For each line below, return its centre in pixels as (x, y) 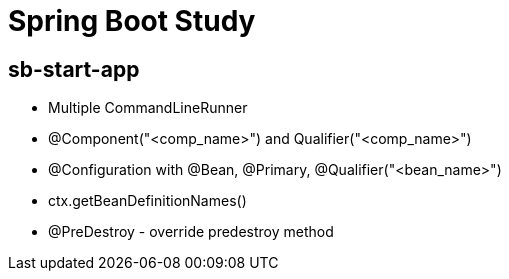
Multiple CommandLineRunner (148, 108)
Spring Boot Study (132, 21)
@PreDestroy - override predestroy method (191, 232)
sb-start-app (74, 69)
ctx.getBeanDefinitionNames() (147, 201)
